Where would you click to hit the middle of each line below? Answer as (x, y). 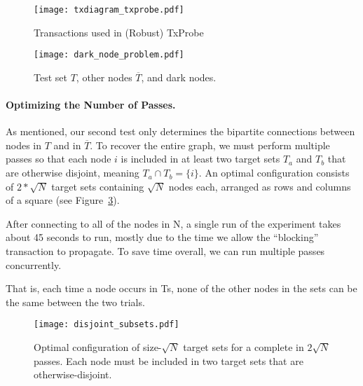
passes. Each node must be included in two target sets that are (169, 360)
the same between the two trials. (75, 302)
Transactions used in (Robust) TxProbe (119, 32)
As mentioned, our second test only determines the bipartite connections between (180, 131)
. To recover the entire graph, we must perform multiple (210, 145)
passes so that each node (59, 159)
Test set (50, 77)
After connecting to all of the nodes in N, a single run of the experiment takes (173, 223)
